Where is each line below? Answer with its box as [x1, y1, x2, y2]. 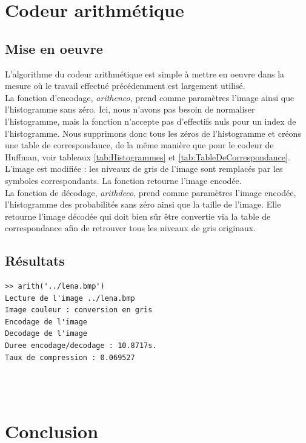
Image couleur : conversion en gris [5, 306, 153, 315]
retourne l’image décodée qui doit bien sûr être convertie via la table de [5, 209, 271, 222]
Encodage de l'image [5, 317, 88, 326]
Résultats [5, 251, 65, 270]
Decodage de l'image [5, 329, 88, 338]
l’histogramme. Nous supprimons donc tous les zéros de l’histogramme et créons [5, 126, 301, 139]
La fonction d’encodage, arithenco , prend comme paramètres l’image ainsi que [5, 91, 294, 103]
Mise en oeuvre [5, 39, 103, 57]
